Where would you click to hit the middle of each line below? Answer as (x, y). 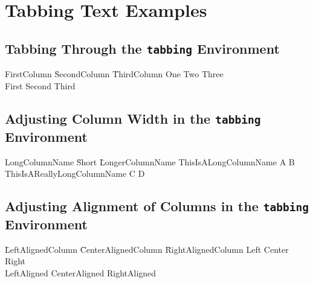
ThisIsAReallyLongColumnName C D (75, 173)
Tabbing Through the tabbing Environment (142, 48)
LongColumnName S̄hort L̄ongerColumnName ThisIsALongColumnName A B (150, 161)
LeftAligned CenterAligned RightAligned (81, 273)
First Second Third (40, 85)
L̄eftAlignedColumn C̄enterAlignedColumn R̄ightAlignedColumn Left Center (147, 249)
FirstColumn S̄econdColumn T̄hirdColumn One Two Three (114, 74)
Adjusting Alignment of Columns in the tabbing (157, 206)
